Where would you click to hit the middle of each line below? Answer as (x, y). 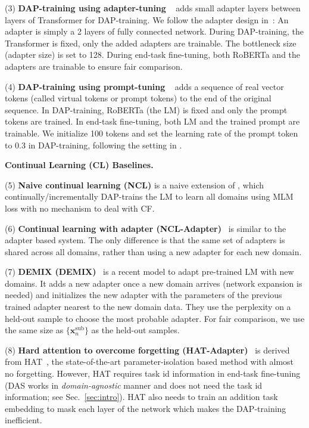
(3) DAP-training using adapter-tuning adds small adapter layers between (153, 8)
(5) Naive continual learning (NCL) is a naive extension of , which (135, 184)
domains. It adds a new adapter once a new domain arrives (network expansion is (154, 283)
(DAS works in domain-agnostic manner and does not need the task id (134, 385)
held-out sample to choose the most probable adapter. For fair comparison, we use (155, 318)
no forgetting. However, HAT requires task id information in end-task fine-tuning (153, 373)
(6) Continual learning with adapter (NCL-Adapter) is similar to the (146, 228)
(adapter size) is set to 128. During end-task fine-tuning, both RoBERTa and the (153, 55)
